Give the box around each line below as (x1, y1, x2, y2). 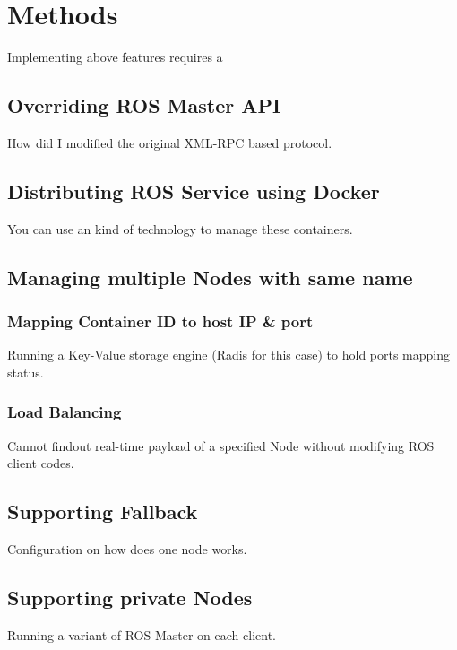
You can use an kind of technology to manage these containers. (7, 219, 353, 238)
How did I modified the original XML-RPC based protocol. (7, 133, 332, 152)
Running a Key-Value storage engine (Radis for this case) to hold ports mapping (7, 345, 451, 364)
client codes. (7, 454, 74, 472)
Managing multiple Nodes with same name (7, 263, 413, 290)
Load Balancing (7, 401, 122, 423)
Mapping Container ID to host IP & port (7, 310, 314, 333)
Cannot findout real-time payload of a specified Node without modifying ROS (7, 436, 435, 455)
